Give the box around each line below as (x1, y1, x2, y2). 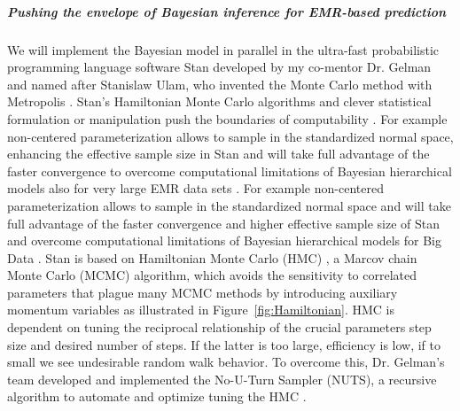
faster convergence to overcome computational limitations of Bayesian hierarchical (7, 161, 452, 180)
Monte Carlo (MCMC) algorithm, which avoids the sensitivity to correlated (7, 266, 417, 284)
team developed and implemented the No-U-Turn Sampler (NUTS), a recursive (7, 369, 437, 388)
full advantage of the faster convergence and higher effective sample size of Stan (7, 213, 440, 232)
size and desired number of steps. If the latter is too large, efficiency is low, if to (7, 335, 441, 353)
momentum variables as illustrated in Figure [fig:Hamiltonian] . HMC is (7, 300, 394, 319)
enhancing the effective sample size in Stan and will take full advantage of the (7, 144, 430, 163)
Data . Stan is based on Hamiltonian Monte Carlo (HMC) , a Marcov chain (7, 248, 417, 267)
